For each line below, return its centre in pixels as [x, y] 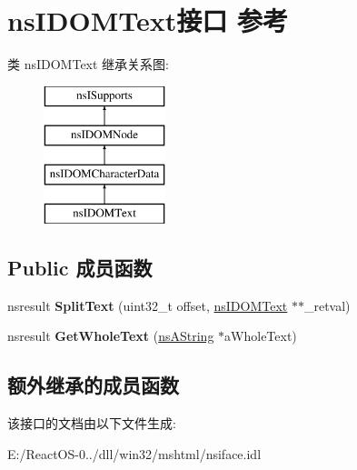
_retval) [327, 305]
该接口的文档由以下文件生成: [92, 423]
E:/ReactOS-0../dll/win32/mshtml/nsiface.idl [134, 453]
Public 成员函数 [80, 267]
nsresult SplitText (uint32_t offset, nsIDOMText [148, 305]
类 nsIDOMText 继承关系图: [88, 64]
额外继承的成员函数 [93, 385]
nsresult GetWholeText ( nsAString [111, 336]
